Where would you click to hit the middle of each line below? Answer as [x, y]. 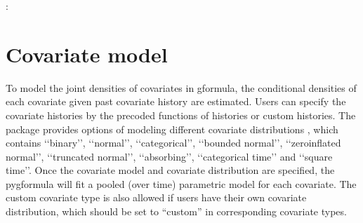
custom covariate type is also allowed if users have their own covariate [156, 197]
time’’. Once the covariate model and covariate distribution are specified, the [170, 170]
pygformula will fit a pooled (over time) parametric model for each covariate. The [181, 183]
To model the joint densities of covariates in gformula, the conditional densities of [181, 87]
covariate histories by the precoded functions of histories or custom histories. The [181, 115]
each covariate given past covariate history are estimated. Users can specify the [176, 101]
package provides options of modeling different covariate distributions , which [172, 129]
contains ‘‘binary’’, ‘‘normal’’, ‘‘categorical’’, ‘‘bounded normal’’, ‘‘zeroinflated [173, 143]
